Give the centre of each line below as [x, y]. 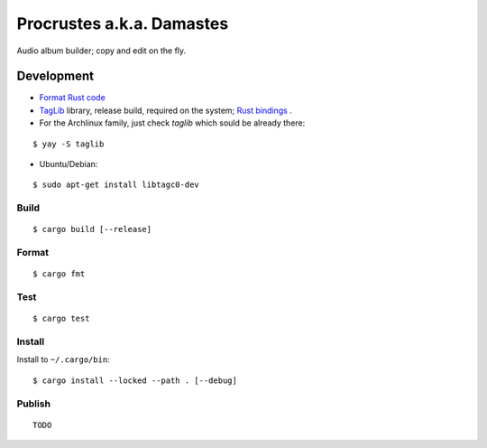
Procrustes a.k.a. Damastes [123, 23]
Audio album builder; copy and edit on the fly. [101, 51]
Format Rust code [72, 98]
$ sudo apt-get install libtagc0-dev [116, 185]
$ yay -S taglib [69, 144]
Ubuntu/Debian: [69, 164]
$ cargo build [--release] [92, 229]
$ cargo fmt [59, 274]
